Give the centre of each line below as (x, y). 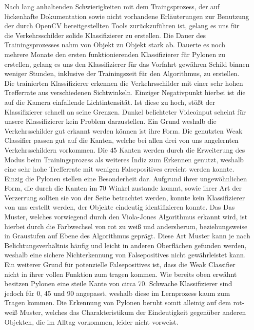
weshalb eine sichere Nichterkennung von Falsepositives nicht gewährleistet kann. (125, 255)
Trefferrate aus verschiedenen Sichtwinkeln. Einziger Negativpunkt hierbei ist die (125, 92)
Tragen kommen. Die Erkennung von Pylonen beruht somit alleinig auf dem (118, 302)
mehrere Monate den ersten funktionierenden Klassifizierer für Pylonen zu (115, 54)
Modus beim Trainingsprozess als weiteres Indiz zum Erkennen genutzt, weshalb (124, 159)
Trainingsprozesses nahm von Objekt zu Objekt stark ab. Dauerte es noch (115, 45)
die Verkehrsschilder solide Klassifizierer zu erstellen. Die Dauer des (105, 35)
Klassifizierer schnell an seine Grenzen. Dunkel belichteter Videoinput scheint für (125, 111)
